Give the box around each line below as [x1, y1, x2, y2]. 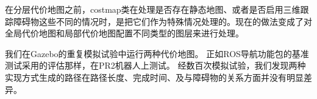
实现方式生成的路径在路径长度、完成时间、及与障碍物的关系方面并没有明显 [5, 70, 304, 83]
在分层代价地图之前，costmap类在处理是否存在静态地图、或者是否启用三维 [5, 3, 301, 15]
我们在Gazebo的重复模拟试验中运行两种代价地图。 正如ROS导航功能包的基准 [5, 47, 309, 60]
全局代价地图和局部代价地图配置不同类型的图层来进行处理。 [5, 27, 244, 39]
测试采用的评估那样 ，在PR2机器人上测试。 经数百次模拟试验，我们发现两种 [5, 59, 306, 72]
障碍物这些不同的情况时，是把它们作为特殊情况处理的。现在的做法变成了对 [13, 15, 312, 27]
